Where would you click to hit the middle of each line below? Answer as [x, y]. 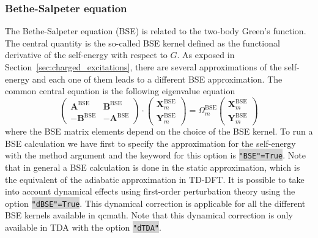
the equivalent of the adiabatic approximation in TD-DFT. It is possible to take [155, 179]
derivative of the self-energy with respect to [86, 55]
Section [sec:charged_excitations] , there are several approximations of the [143, 67]
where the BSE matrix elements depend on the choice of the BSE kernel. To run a [159, 131]
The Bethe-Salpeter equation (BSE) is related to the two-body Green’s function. [156, 31]
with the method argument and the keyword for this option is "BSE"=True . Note [155, 155]
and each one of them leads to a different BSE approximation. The [157, 79]
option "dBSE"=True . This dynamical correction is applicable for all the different [155, 203]
